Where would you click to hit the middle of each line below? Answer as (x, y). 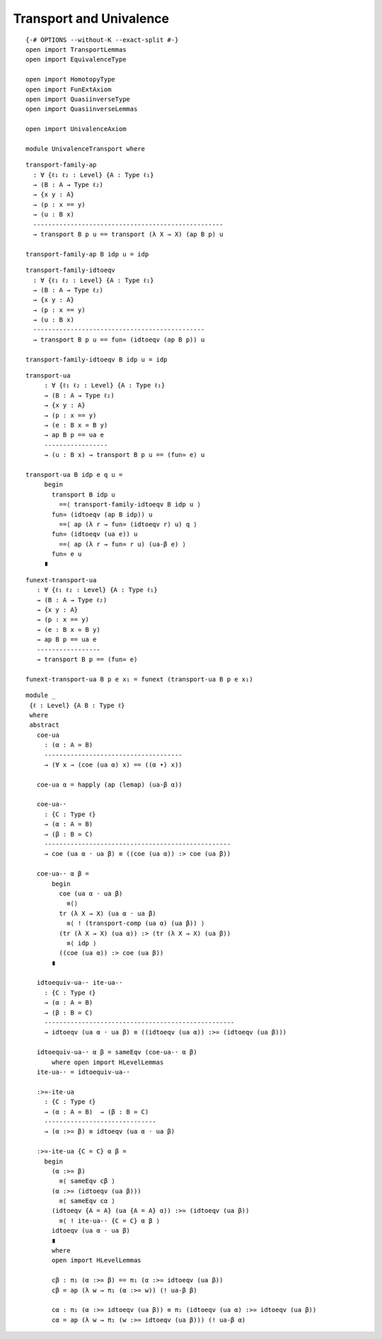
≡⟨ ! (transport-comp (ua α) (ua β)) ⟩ (135, 923)
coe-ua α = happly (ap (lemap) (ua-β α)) (110, 784)
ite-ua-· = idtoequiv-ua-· (83, 1072)
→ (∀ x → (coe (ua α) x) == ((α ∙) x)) (114, 764)
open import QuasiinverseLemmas (82, 109)
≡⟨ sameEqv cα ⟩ (87, 1201)
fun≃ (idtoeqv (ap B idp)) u (102, 514)
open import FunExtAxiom (69, 89)
